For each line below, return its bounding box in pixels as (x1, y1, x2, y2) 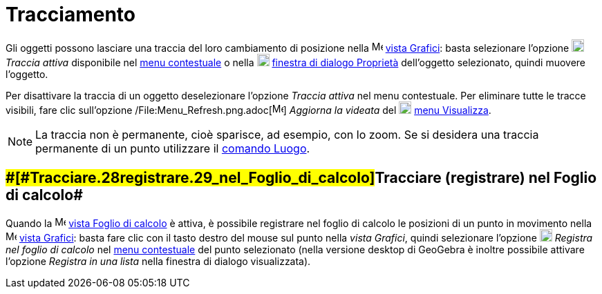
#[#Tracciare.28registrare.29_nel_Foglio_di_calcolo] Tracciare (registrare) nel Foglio (6, 169, 597, 187)
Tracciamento (6, 3, 135, 26)
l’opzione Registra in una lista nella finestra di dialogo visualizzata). (6, 255, 311, 267)
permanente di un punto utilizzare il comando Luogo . (35, 141, 310, 155)
